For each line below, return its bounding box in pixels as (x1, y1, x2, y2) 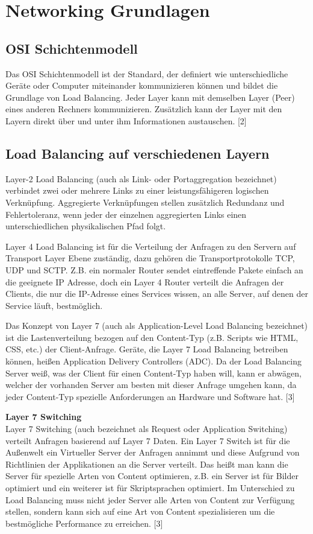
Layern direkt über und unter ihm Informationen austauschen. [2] (5, 114, 247, 127)
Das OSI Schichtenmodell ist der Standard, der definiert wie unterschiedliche (5, 67, 288, 80)
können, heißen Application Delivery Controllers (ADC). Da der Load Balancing (5, 355, 302, 367)
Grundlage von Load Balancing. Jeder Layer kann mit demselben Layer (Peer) (5, 91, 295, 103)
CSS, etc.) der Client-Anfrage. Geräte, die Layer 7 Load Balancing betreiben (5, 343, 288, 355)
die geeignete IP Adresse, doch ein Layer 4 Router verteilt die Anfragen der (5, 275, 284, 288)
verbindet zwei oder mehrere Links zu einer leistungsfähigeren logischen (5, 184, 269, 197)
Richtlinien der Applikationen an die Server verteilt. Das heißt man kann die (5, 457, 288, 470)
